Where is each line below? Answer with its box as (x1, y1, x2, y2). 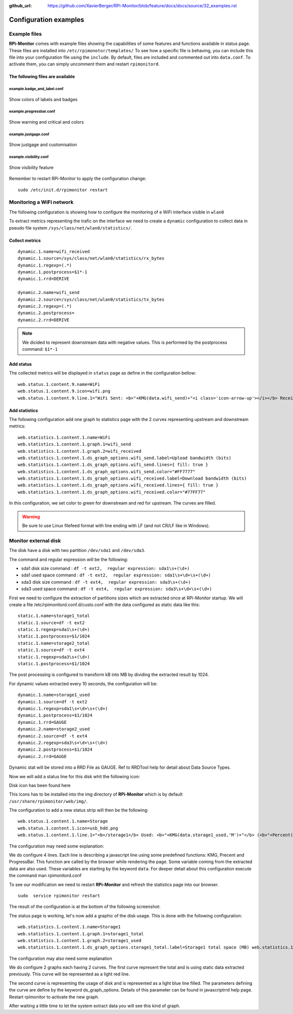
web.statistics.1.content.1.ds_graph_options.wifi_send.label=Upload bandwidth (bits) (18, 455, 231, 461)
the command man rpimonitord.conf (9, 872, 82, 879)
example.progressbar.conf (9, 109, 56, 114)
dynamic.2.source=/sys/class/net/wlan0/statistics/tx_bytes (18, 296, 165, 302)
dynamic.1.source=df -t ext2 (18, 699, 87, 704)
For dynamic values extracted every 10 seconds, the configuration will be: (9, 680, 158, 686)
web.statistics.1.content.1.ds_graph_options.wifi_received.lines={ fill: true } (18, 483, 219, 488)
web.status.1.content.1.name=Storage (18, 819, 108, 824)
